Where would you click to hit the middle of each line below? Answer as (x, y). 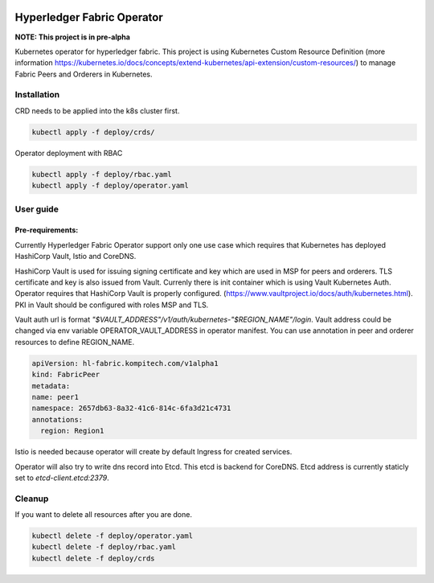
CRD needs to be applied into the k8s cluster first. (97, 111)
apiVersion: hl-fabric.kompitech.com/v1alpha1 (125, 363)
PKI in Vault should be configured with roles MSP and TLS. (112, 305)
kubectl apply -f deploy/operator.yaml (110, 186)
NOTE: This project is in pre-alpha (72, 37)
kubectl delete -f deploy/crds (94, 558)
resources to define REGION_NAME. (75, 342)
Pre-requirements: (47, 230)
